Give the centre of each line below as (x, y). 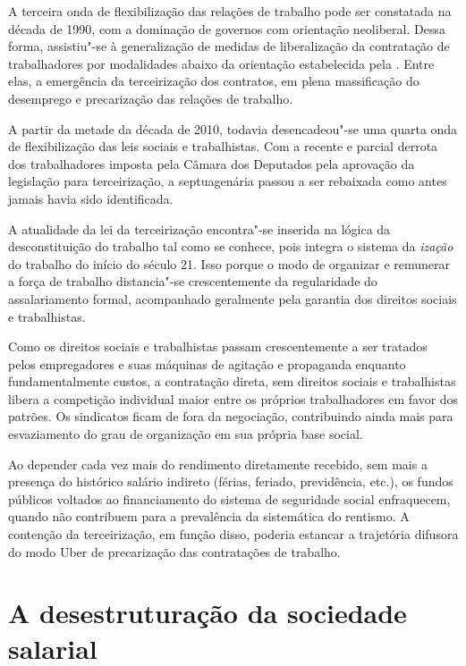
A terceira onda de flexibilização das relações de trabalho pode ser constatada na (230, 11)
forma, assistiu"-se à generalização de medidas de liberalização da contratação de (229, 46)
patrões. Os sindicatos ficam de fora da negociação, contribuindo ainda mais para (231, 416)
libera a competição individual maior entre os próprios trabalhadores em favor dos (233, 398)
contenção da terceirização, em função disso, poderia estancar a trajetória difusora (233, 534)
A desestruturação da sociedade (208, 613)
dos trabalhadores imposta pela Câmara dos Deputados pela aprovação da (212, 163)
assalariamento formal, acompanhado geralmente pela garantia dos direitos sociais (233, 298)
